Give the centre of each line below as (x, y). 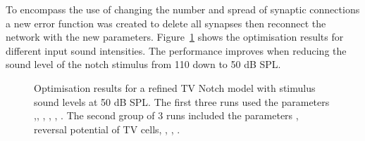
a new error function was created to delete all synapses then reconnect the (166, 23)
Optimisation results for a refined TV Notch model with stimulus (175, 87)
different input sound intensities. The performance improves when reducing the (176, 50)
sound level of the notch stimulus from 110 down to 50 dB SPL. (143, 64)
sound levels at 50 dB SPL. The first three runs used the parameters (182, 101)
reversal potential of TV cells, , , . (107, 129)
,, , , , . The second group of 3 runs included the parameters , (166, 115)
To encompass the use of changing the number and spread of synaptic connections (183, 9)
